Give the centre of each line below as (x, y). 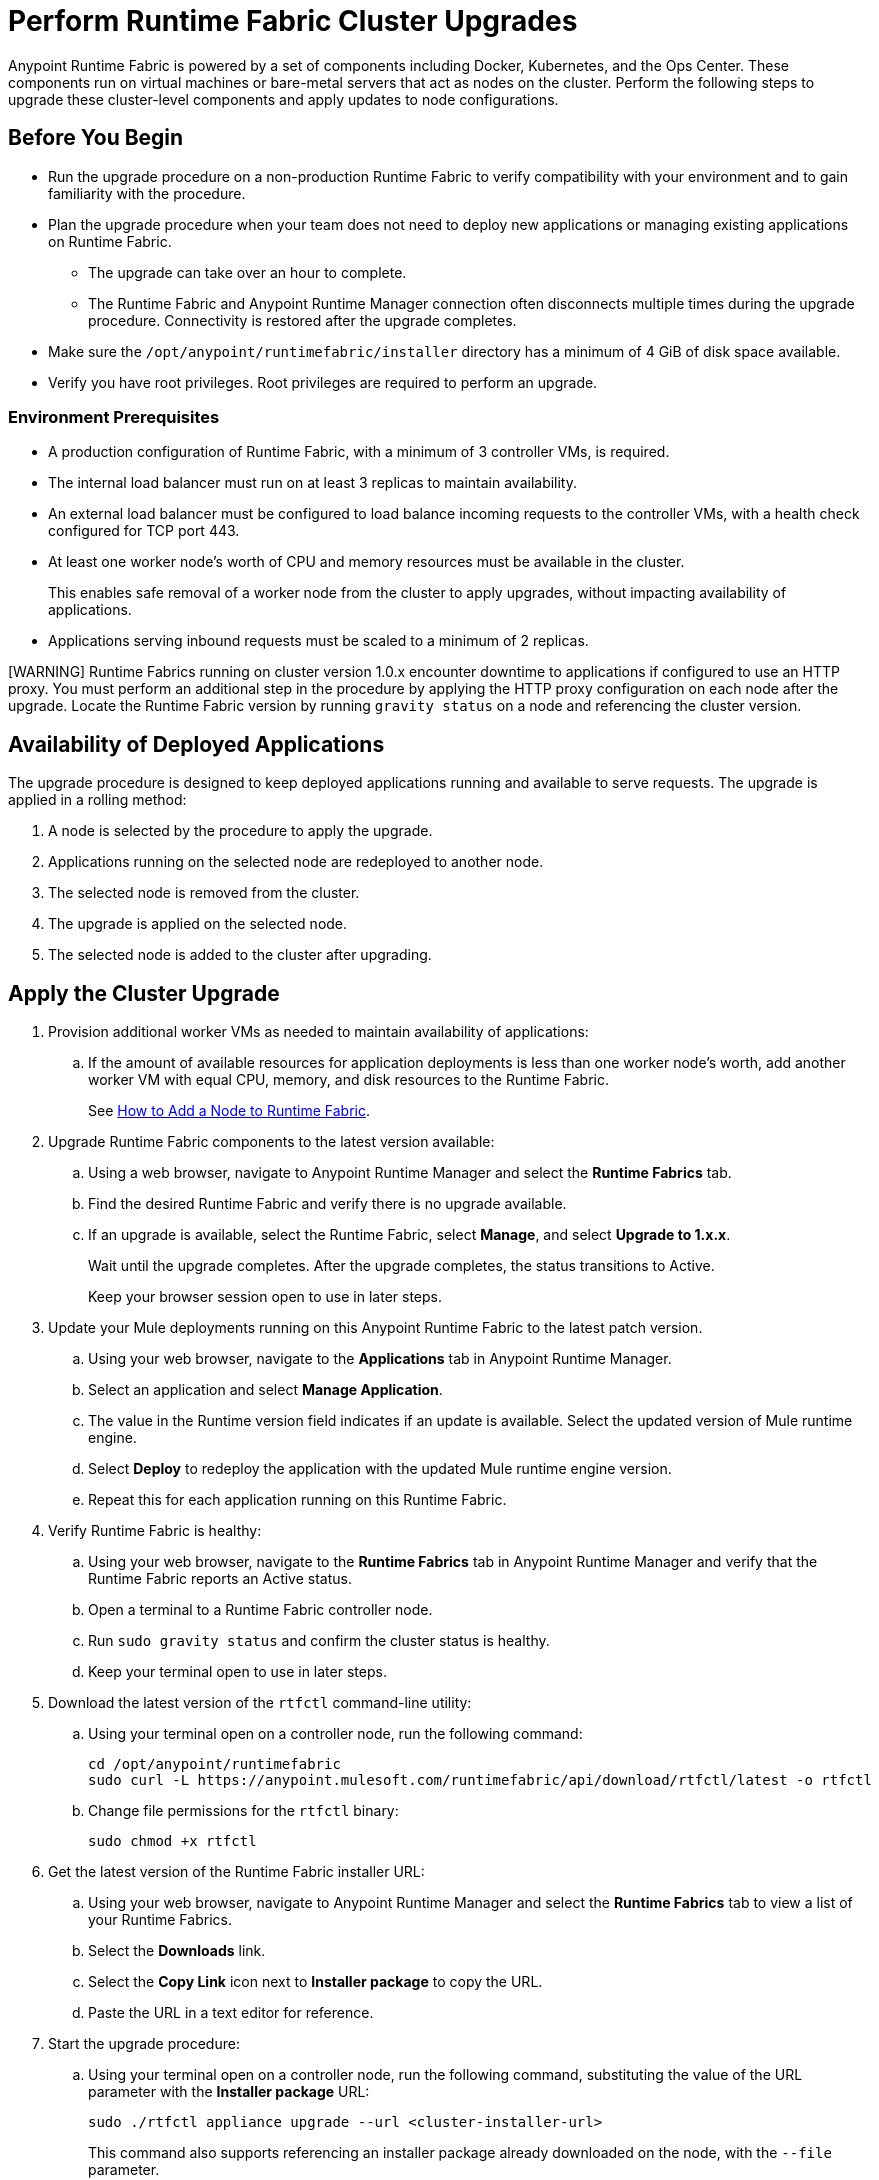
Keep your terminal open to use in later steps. (237, 1672)
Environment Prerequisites (114, 416)
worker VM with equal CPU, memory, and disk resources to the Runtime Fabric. (349, 1080)
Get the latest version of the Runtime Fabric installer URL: (236, 1872)
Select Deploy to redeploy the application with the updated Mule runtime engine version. (380, 1469)
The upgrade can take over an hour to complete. (247, 272)
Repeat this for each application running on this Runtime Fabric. (297, 1500)
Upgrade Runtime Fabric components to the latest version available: (271, 1142)
